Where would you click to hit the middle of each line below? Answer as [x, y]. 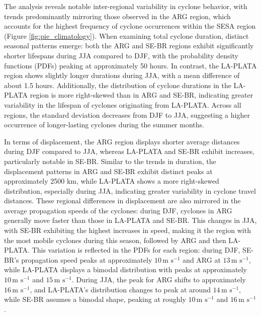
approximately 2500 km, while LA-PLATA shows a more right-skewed [112, 181]
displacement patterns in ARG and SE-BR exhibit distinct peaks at [108, 171]
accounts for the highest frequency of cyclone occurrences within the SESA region [130, 26]
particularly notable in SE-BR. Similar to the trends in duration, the [110, 161]
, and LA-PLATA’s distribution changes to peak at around [120, 289]
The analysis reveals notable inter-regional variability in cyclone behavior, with [126, 6]
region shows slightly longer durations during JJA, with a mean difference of [122, 75]
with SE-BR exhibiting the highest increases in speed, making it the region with [127, 230]
